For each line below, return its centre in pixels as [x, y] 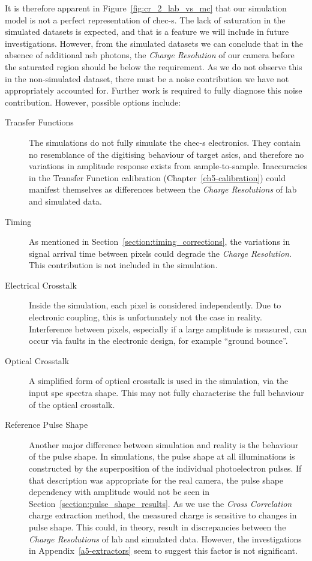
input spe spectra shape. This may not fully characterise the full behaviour [166, 393]
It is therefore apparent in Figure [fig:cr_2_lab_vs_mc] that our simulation [146, 8]
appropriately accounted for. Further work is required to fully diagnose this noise [154, 90]
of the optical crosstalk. [72, 404]
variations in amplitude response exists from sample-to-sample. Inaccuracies [168, 166]
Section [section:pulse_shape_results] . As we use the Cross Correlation [160, 503]
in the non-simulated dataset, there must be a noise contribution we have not [147, 78]
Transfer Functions [39, 122]
